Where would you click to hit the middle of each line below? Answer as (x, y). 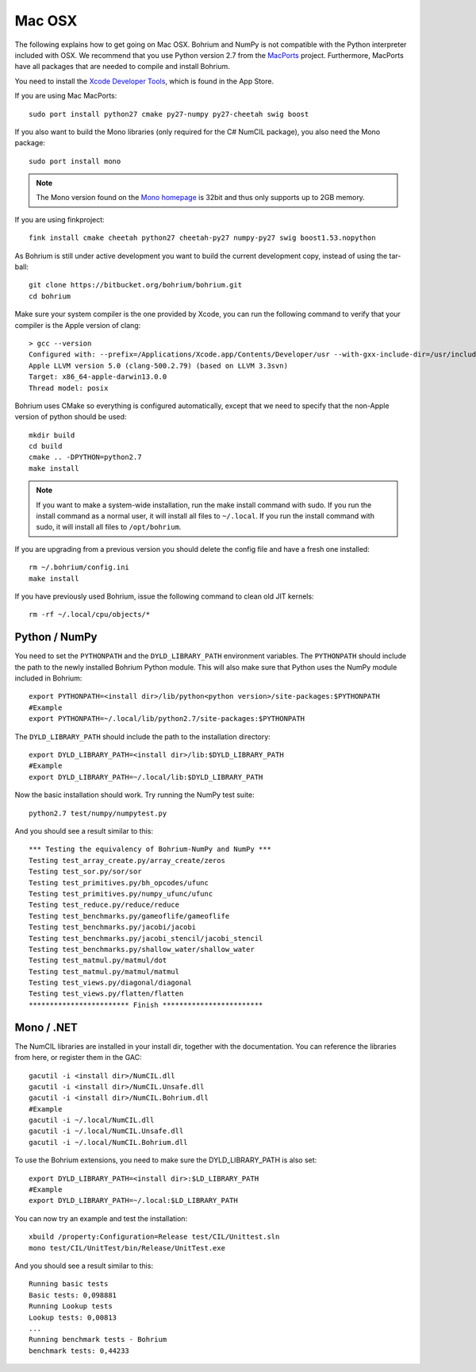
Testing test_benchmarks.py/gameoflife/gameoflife (129, 916)
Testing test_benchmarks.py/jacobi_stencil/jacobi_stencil (146, 938)
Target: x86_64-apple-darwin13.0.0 (98, 377)
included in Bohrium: (48, 678)
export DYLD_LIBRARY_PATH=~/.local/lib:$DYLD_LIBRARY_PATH (146, 777)
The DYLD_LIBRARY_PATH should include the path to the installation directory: (143, 736)
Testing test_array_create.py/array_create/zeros (127, 860)
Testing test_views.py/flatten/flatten (106, 994)
